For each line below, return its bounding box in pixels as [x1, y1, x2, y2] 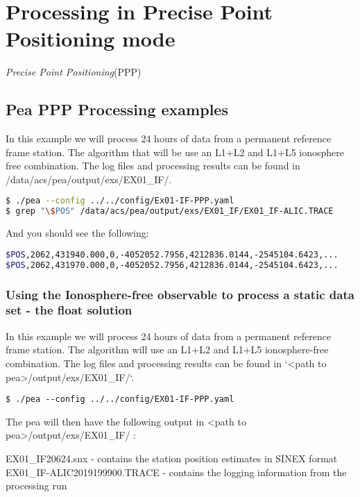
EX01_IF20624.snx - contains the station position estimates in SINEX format [6, 450, 338, 465]
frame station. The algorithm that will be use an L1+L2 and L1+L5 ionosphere [6, 144, 345, 159]
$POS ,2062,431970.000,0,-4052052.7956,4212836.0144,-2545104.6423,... [6, 260, 338, 270]
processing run [6, 478, 67, 493]
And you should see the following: [6, 226, 149, 240]
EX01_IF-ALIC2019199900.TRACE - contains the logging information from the [6, 464, 347, 479]
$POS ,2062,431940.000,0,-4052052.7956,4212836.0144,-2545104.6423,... [6, 249, 338, 260]
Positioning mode [6, 24, 175, 53]
